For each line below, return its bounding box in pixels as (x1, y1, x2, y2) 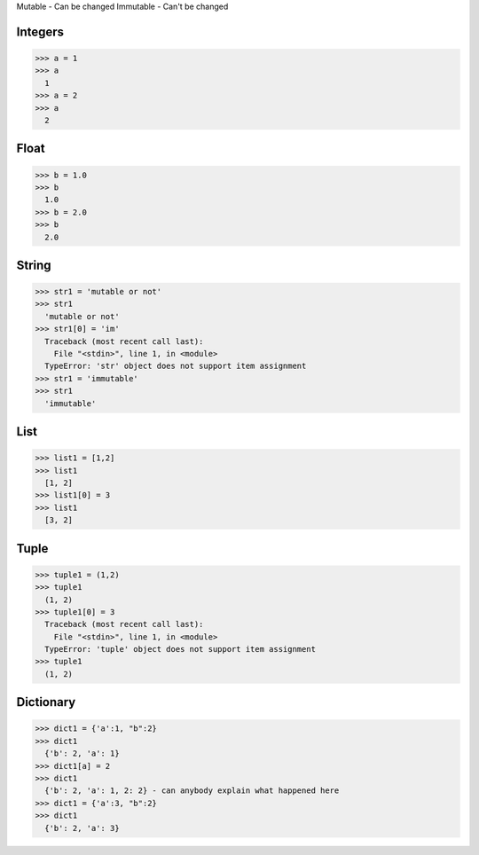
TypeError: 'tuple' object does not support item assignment (44, 644, 317, 655)
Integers (16, 24, 65, 39)
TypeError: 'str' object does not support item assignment (44, 361, 307, 372)
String (16, 257, 52, 272)
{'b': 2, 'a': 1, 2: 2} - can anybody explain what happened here (44, 786, 340, 796)
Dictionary (16, 694, 76, 710)
